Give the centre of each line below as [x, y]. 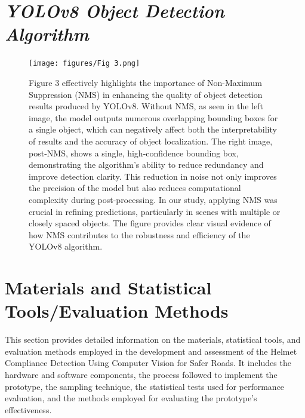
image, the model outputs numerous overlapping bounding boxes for [153, 117]
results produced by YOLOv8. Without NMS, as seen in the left [146, 106]
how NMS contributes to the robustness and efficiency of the [139, 234]
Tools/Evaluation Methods [117, 311]
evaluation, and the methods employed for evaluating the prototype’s [131, 398]
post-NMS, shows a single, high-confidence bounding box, [134, 153]
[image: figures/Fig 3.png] [84, 64]
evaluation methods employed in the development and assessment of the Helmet [151, 351]
